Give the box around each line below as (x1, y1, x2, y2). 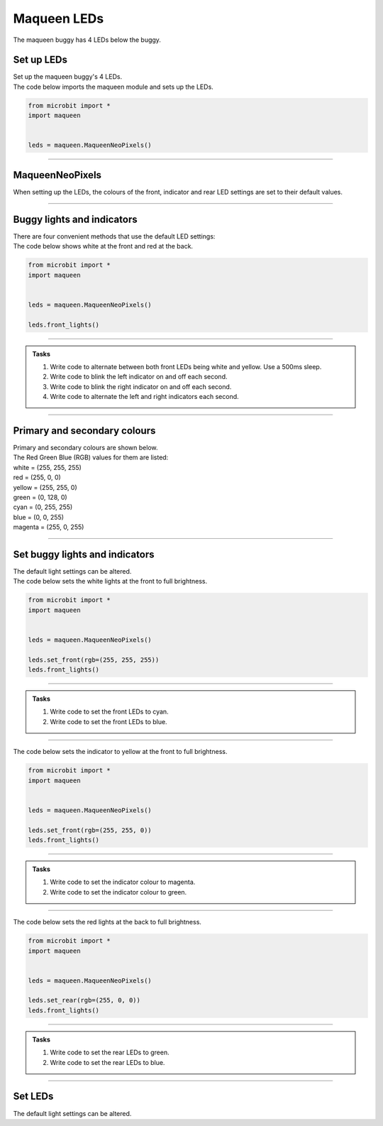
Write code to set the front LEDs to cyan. (50, 707, 170, 716)
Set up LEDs (13, 54, 67, 66)
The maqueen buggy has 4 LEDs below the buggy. (13, 35, 161, 44)
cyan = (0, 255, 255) (13, 503, 73, 511)
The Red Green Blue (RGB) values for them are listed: (13, 453, 169, 461)
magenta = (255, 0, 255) (13, 523, 84, 532)
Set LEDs (13, 1091, 54, 1103)
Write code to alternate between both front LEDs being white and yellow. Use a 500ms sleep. (50, 362, 322, 371)
